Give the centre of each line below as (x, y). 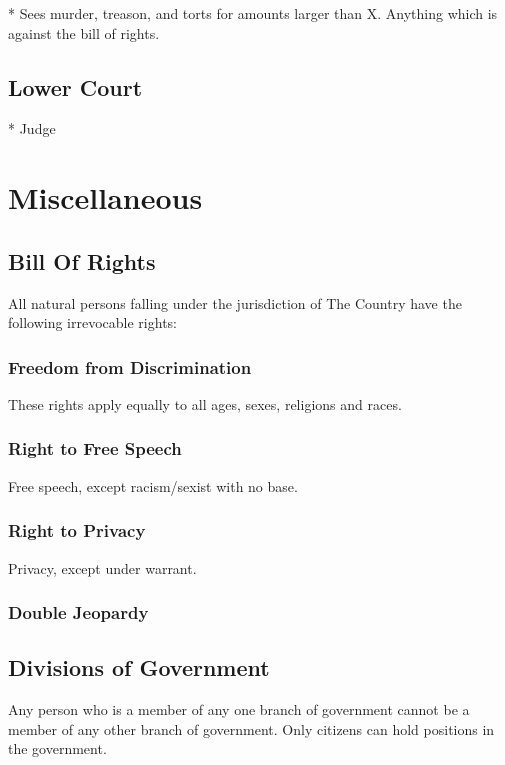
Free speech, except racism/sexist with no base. (153, 485)
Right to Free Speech (95, 448)
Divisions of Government (139, 667)
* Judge (32, 128)
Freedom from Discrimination (130, 366)
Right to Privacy (77, 530)
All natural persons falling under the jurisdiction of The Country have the (235, 302)
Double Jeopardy (78, 612)
